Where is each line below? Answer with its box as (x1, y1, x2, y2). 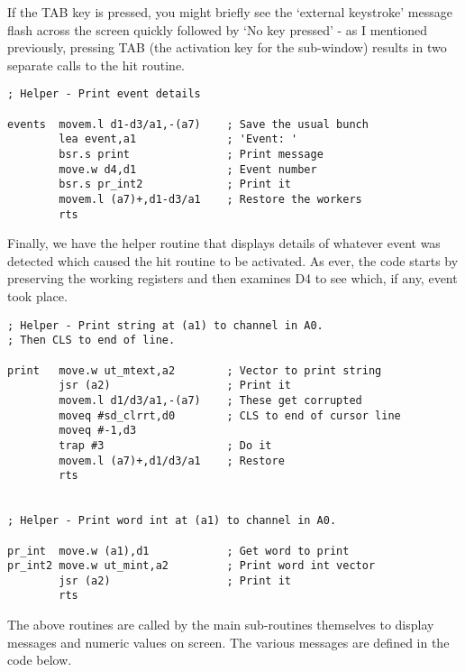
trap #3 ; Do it (59, 438, 272, 452)
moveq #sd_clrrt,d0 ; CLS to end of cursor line (59, 409, 401, 422)
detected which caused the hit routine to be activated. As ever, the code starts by (7, 251, 459, 270)
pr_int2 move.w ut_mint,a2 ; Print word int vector (7, 559, 376, 573)
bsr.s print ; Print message (59, 148, 324, 161)
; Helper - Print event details (7, 87, 201, 101)
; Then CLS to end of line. (7, 334, 176, 347)
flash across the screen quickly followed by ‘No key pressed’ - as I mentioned (7, 20, 428, 39)
